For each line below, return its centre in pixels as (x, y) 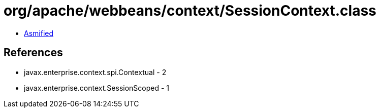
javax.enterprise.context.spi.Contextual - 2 (95, 72)
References (33, 53)
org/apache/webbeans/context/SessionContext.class (190, 11)
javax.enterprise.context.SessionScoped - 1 (97, 88)
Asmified (39, 33)
